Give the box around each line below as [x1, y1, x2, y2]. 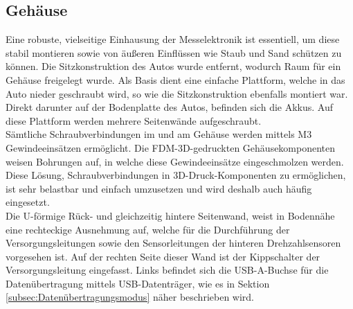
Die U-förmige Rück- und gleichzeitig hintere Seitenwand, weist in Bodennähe [6, 208, 335, 222]
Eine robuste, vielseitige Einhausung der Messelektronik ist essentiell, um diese [6, 32, 340, 46]
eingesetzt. [6, 195, 50, 209]
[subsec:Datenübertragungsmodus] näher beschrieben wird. [6, 290, 254, 304]
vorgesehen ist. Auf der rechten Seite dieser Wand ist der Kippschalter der [6, 249, 320, 263]
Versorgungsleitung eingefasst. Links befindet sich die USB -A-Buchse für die [6, 263, 329, 277]
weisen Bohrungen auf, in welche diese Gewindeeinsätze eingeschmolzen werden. [6, 154, 344, 168]
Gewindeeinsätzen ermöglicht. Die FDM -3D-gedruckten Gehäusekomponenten [6, 140, 336, 154]
